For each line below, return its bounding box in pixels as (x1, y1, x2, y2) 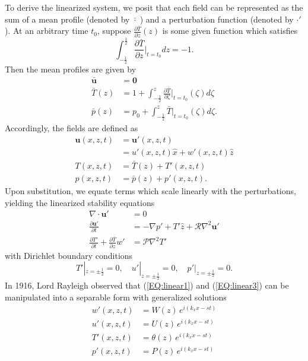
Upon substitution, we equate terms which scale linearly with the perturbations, (5, 185, 296, 197)
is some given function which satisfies (162, 24, 298, 37)
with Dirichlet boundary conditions (5, 249, 133, 261)
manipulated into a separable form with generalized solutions (5, 290, 227, 303)
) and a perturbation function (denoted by (139, 12, 294, 25)
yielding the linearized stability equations (5, 196, 155, 208)
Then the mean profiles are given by (5, 63, 136, 75)
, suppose (97, 24, 131, 37)
